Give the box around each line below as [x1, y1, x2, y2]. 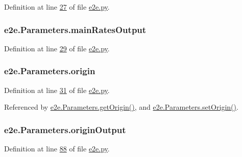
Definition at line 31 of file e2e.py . [4, 84, 110, 95]
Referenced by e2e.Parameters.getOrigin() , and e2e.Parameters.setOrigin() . [4, 102, 238, 112]
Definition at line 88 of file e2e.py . [4, 143, 110, 154]
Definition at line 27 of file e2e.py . [4, 2, 110, 12]
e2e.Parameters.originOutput [4, 123, 126, 136]
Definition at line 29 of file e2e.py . [4, 43, 110, 53]
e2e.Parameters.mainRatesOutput [4, 23, 147, 36]
